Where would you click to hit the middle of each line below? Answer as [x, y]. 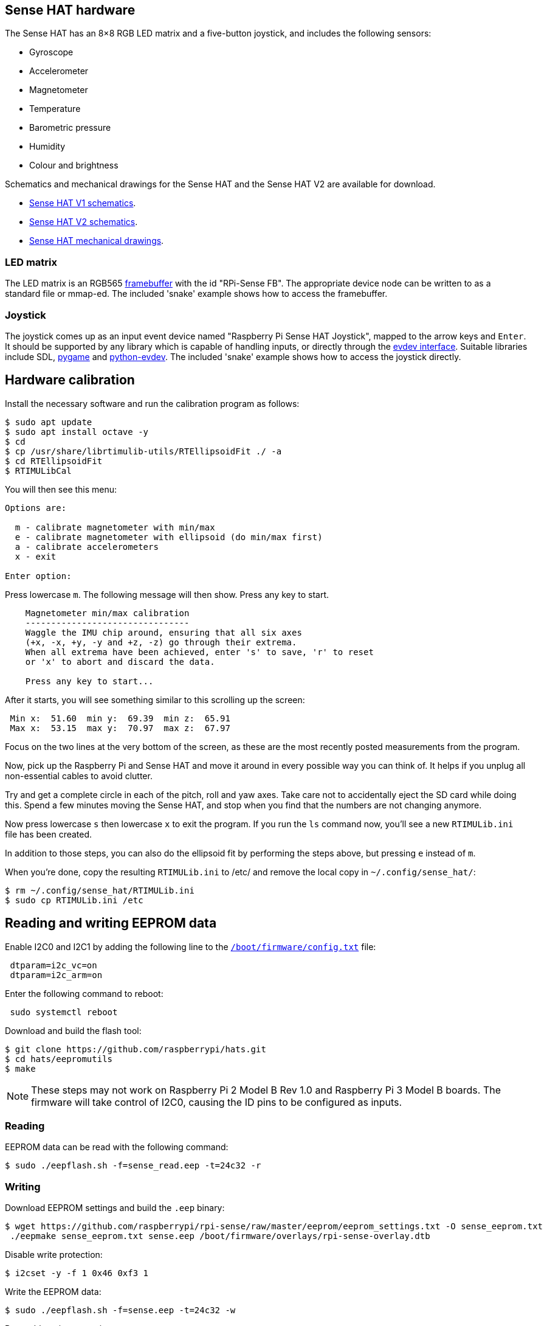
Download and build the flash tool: [73, 1030]
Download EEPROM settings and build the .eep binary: [115, 1208]
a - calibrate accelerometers [87, 547]
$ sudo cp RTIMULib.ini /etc [74, 900]
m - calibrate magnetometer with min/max [115, 527]
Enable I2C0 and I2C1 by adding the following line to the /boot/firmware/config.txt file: [191, 946]
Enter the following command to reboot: [84, 993]
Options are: [36, 508]
